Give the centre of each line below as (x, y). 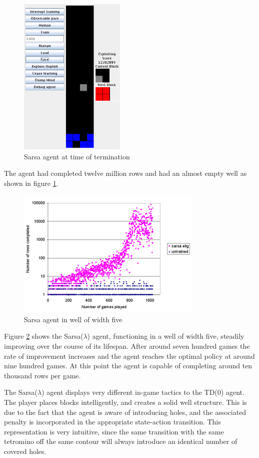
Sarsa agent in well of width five (73, 319)
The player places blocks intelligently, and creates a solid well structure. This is (125, 402)
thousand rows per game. (42, 375)
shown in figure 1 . (31, 183)
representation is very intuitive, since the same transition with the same (114, 431)
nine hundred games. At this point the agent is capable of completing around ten (128, 366)
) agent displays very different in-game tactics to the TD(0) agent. (143, 392)
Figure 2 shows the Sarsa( (44, 336)
